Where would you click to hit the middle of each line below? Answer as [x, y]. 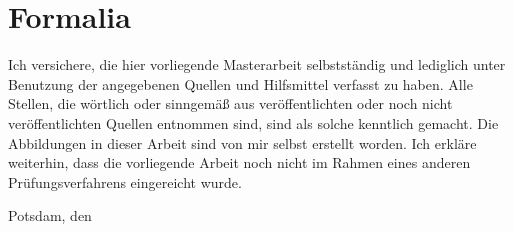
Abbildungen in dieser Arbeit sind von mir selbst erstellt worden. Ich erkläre [242, 142]
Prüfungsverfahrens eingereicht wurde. [125, 181]
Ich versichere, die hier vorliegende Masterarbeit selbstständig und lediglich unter [257, 64]
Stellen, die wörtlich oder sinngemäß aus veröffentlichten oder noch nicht [230, 103]
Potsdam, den [50, 215]
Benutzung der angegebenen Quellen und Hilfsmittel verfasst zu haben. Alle [240, 83]
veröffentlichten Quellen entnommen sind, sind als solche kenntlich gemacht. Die [253, 122]
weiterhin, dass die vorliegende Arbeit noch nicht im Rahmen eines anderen [239, 162]
